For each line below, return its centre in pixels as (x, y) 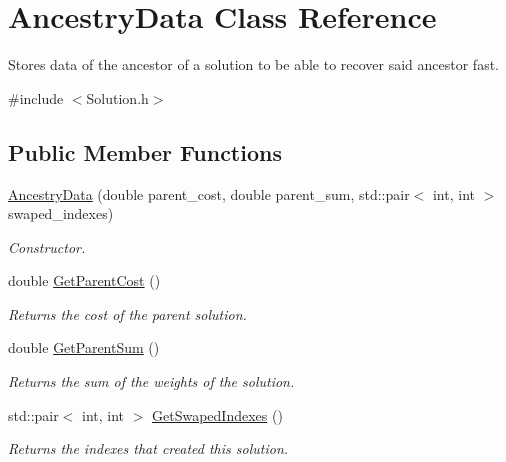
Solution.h (117, 97)
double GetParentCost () (84, 280)
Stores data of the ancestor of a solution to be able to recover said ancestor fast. (254, 64)
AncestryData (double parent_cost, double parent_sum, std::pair (209, 193)
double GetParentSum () (84, 347)
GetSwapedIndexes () (217, 414)
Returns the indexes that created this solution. (148, 448)
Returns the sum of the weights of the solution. (151, 381)
